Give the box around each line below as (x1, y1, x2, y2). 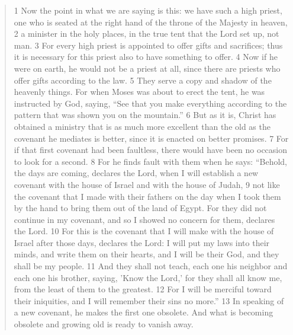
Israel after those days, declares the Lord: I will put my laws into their (14, 236, 270, 248)
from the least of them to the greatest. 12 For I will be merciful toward (14, 283, 272, 295)
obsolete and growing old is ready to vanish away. (14, 318, 194, 330)
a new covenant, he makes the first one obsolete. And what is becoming (14, 306, 273, 318)
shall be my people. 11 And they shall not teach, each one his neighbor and (14, 260, 288, 272)
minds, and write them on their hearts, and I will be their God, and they (14, 248, 279, 260)
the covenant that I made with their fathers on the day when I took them (14, 190, 281, 202)
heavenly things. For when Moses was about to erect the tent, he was (14, 85, 265, 98)
